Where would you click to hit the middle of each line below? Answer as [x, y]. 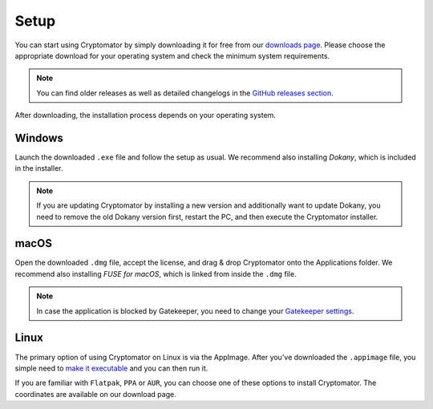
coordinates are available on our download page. [95, 394]
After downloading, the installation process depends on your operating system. [146, 115]
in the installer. [39, 168]
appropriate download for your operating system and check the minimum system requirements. [172, 55]
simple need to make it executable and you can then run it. [111, 368]
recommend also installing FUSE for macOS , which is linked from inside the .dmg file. [156, 273]
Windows [39, 138]
